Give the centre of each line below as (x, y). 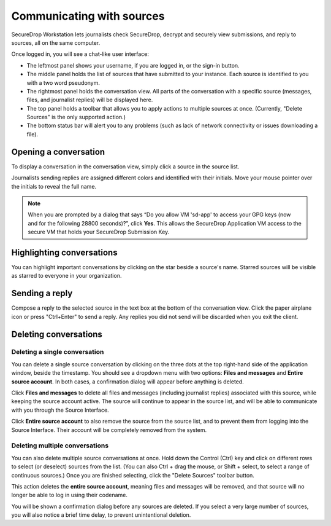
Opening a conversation (58, 151)
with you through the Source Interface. (60, 410)
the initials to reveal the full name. (54, 186)
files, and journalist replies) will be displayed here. (90, 100)
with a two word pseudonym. (63, 82)
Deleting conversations (57, 334)
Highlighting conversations (64, 252)
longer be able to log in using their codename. (70, 495)
